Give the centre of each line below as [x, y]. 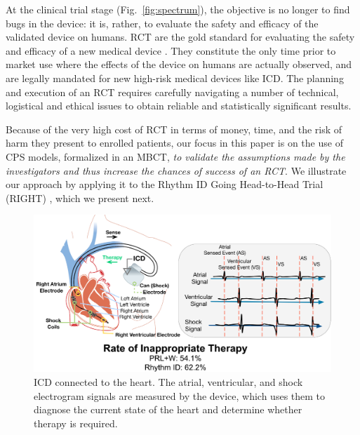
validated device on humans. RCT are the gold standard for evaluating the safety [180, 37]
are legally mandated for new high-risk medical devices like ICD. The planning [175, 78]
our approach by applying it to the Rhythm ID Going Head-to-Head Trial [165, 184]
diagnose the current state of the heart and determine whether [168, 409]
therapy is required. [76, 423]
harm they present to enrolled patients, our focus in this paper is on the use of [174, 143]
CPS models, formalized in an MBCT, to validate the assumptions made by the [175, 156]
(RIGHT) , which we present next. [80, 198]
